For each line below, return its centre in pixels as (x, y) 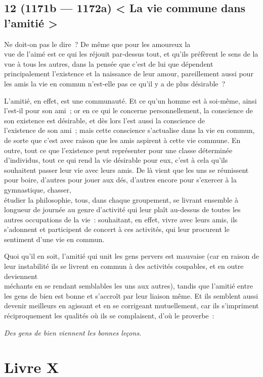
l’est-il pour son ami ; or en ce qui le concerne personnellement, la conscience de (128, 110)
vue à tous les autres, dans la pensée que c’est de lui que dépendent (109, 63)
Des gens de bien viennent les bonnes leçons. (73, 332)
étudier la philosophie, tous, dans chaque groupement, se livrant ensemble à (121, 199)
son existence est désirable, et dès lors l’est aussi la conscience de (105, 120)
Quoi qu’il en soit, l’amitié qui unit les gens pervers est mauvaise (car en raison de (131, 256)
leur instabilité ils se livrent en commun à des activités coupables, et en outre (124, 266)
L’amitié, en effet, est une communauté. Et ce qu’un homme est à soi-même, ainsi (130, 100)
